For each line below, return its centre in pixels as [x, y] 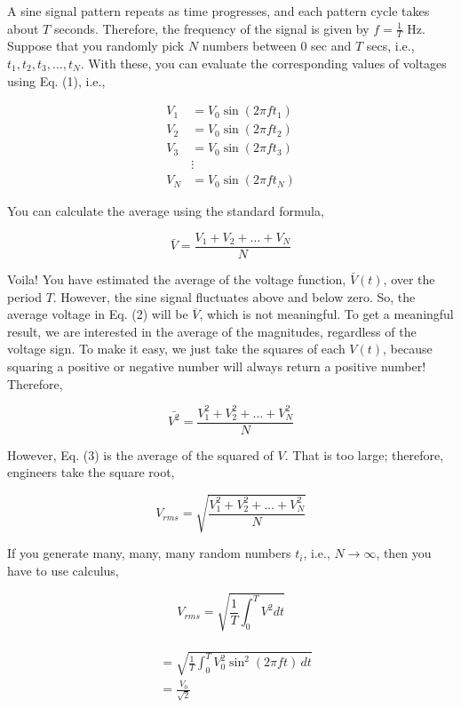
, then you [404, 553]
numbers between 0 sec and [277, 46]
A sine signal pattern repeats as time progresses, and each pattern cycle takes [219, 11]
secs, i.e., [390, 46]
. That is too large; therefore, [364, 454]
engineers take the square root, [91, 472]
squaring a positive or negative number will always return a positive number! [217, 366]
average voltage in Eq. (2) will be [98, 314]
